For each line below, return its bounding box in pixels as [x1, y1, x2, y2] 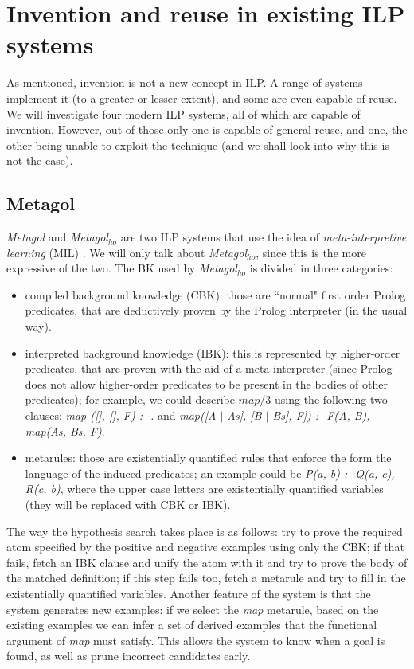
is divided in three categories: [249, 260, 393, 276]
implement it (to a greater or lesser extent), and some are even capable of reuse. [6, 89, 397, 106]
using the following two [275, 391, 388, 408]
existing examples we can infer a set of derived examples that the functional [6, 616, 377, 633]
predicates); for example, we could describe [25, 391, 235, 408]
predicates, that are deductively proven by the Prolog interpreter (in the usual [25, 302, 408, 319]
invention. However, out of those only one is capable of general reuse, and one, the [6, 121, 408, 138]
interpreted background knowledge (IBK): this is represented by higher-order [25, 344, 400, 361]
